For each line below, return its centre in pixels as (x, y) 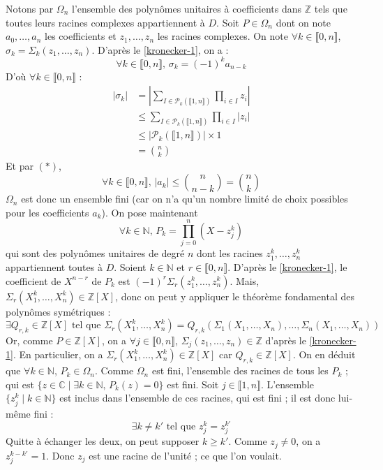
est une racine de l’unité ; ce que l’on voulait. (185, 455)
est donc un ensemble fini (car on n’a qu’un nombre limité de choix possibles (185, 199)
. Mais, (245, 280)
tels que (331, 8)
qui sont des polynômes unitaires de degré (95, 253)
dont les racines (230, 253)
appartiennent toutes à (54, 266)
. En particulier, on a (58, 354)
